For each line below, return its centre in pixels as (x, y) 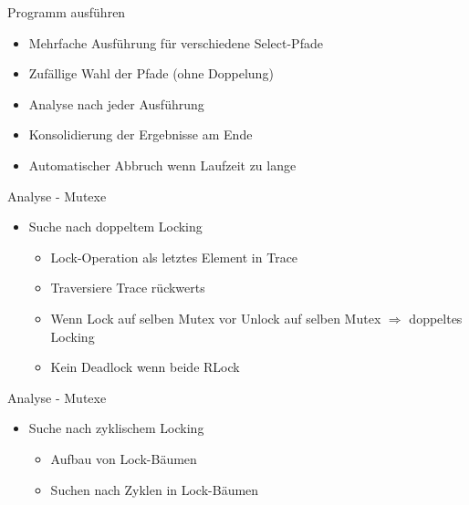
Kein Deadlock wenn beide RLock (145, 367)
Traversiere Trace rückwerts (128, 288)
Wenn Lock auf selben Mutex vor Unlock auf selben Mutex (216, 318)
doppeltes (436, 318)
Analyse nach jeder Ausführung (116, 103)
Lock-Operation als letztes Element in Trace (174, 257)
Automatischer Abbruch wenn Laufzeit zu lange (162, 165)
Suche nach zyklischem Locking (116, 428)
